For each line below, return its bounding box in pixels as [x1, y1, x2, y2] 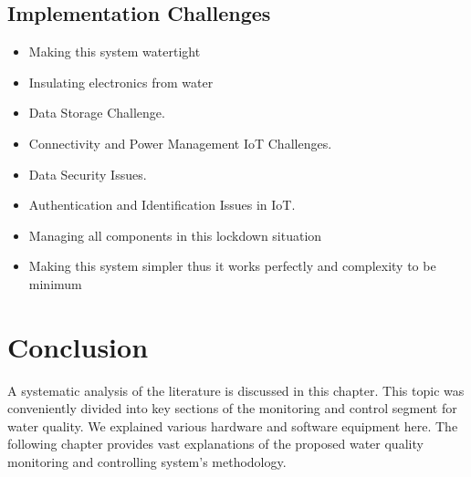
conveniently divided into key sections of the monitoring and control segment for [7, 399, 457, 418]
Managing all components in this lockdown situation [28, 225, 322, 244]
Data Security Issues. [28, 164, 147, 183]
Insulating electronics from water [28, 72, 214, 91]
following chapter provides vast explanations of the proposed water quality [7, 434, 424, 453]
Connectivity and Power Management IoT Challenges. [28, 133, 332, 152]
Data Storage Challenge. [28, 103, 165, 122]
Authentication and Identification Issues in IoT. [28, 195, 296, 214]
